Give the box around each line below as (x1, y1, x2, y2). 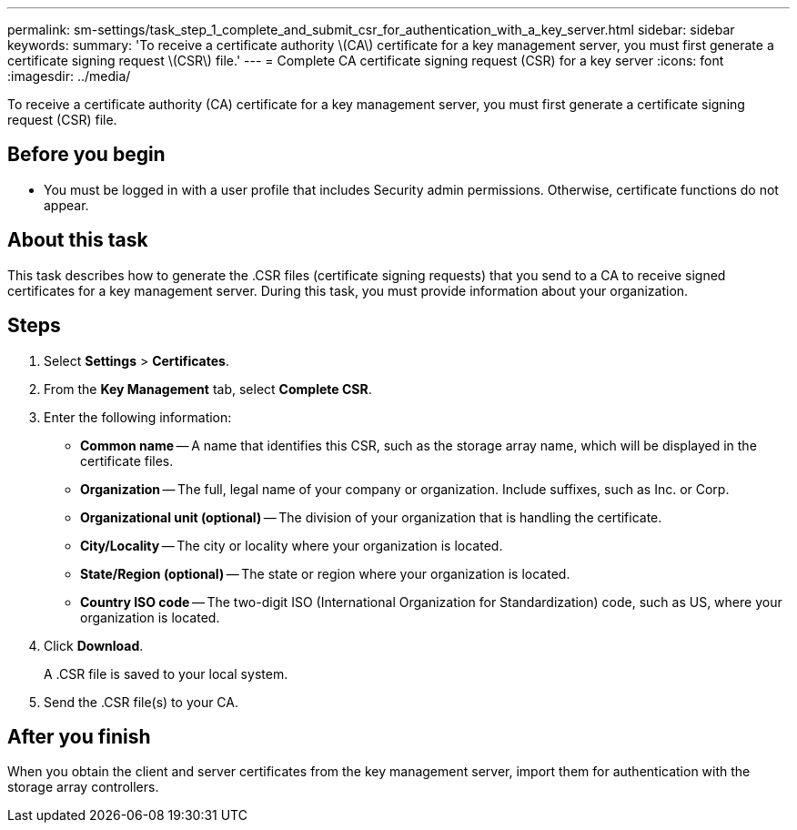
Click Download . (44, 637, 144, 653)
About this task (7, 228, 148, 252)
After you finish (7, 724, 151, 748)
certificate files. (80, 452, 174, 469)
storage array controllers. (7, 779, 159, 795)
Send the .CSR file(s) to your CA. (44, 693, 239, 710)
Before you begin (7, 143, 166, 167)
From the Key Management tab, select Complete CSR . (44, 380, 372, 397)
